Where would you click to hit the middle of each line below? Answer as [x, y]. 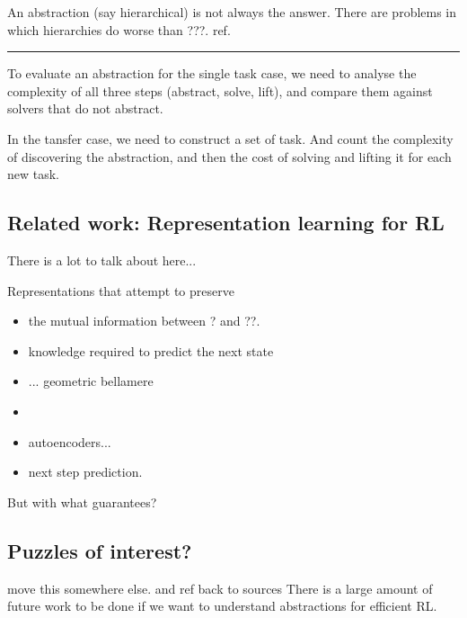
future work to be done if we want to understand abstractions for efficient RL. [222, 606]
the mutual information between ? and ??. [144, 321]
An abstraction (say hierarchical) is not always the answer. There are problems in [232, 12]
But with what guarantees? [82, 502]
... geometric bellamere [91, 381]
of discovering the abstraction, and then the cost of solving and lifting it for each [229, 156]
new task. [34, 174]
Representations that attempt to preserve [121, 290]
